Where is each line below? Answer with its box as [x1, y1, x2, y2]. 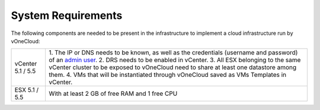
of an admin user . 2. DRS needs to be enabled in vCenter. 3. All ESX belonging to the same [48, 56, 301, 64]
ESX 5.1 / [14, 86, 39, 94]
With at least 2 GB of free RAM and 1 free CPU [48, 89, 178, 98]
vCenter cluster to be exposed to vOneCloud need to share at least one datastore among [48, 63, 296, 72]
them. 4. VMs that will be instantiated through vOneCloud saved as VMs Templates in [48, 71, 287, 79]
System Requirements [11, 9, 123, 22]
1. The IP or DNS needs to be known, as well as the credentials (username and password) [48, 48, 298, 57]
